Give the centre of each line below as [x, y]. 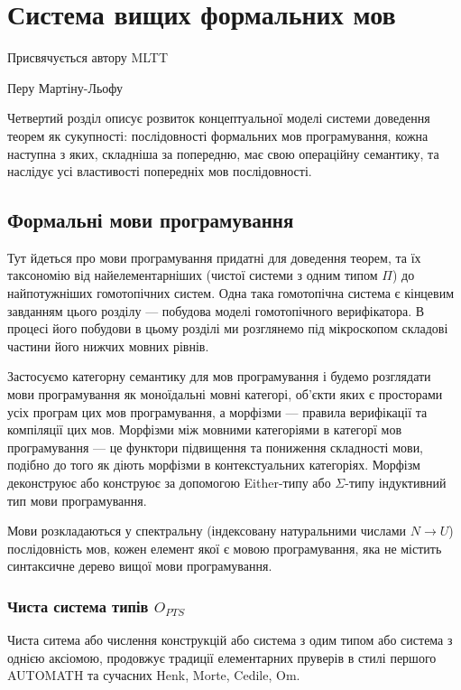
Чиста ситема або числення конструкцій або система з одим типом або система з [230, 640]
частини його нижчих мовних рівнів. [108, 345]
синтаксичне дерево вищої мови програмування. [140, 566]
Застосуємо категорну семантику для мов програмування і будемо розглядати [219, 376]
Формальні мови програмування [151, 220]
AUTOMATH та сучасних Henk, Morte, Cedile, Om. [154, 675]
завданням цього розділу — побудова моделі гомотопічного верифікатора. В [216, 310]
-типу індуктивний [396, 483]
